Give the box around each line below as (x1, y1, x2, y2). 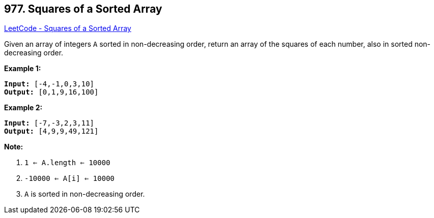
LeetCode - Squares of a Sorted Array (4, 24, 131, 33)
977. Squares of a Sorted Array (4, 3, 162, 15)
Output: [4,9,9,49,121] (4, 127, 99, 136)
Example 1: (4, 64, 41, 73)
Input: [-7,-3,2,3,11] (4, 119, 95, 128)
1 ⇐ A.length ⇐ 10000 (24, 159, 110, 167)
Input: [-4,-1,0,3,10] (4, 80, 95, 88)
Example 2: (4, 103, 43, 112)
